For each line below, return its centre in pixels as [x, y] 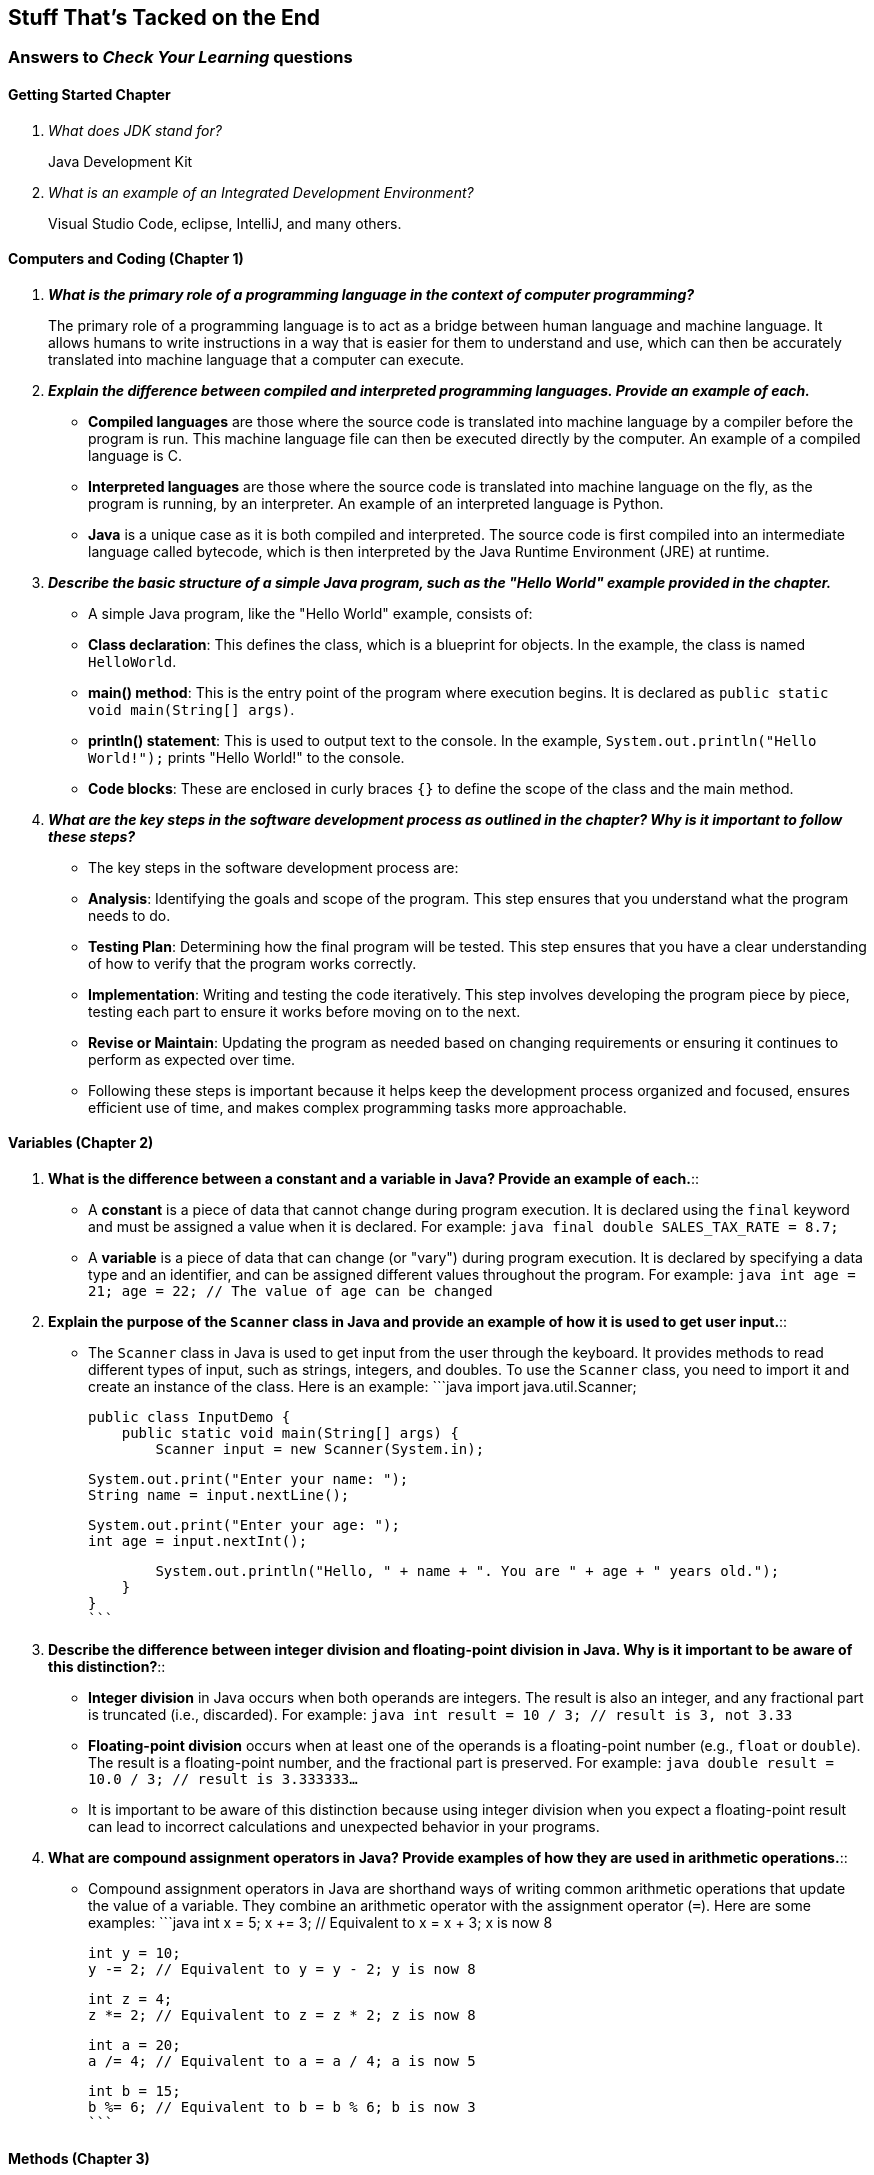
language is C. [135, 455]
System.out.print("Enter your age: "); [244, 1525]
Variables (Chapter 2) [81, 1143]
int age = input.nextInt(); [198, 1541]
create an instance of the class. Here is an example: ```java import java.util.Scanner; [362, 1387]
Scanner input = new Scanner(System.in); [320, 1449]
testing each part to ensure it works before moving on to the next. [304, 1011]
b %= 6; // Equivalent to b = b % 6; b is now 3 [282, 2107]
